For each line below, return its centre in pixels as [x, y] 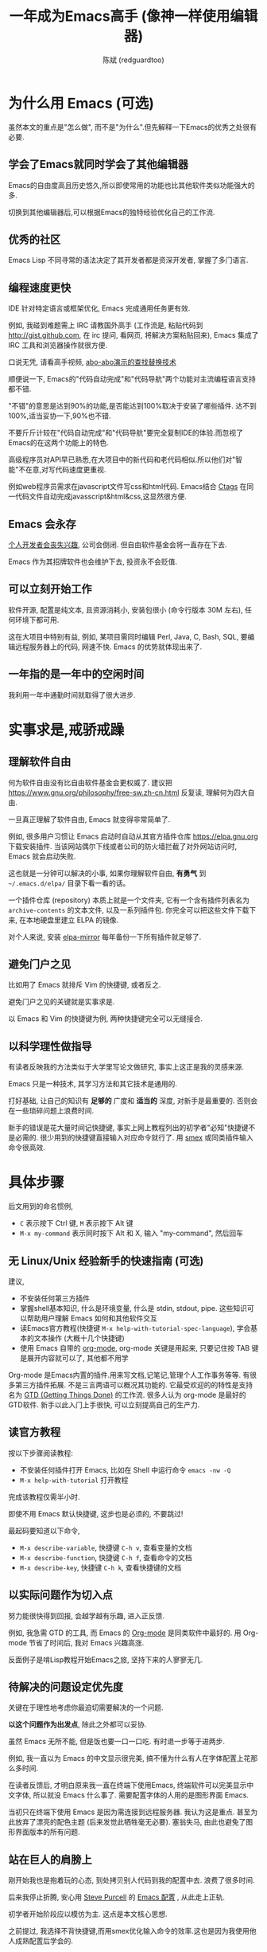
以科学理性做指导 [50, 1046]
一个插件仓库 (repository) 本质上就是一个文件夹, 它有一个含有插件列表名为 [129, 900]
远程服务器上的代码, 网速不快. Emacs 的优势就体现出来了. [108, 647]
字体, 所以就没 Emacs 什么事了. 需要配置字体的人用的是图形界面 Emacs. [132, 1795]
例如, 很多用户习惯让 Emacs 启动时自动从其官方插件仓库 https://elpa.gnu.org [133, 836]
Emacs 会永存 [43, 524]
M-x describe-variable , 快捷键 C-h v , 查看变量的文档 [106, 1547]
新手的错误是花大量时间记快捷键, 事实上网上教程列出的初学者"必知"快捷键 [128, 1128]
